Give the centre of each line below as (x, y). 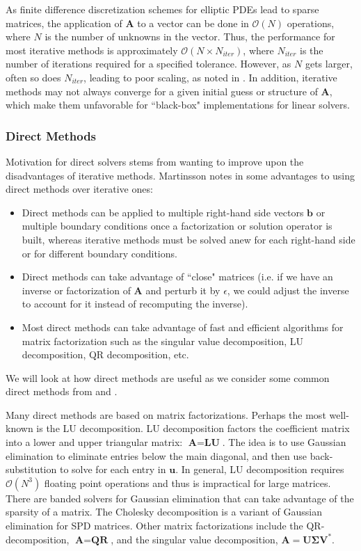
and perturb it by (183, 290)
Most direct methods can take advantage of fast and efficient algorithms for (183, 327)
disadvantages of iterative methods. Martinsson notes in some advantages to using (180, 175)
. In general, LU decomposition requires (260, 469)
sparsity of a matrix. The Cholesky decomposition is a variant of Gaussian (164, 512)
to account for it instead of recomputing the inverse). (135, 304)
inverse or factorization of (76, 290)
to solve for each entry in (113, 469)
